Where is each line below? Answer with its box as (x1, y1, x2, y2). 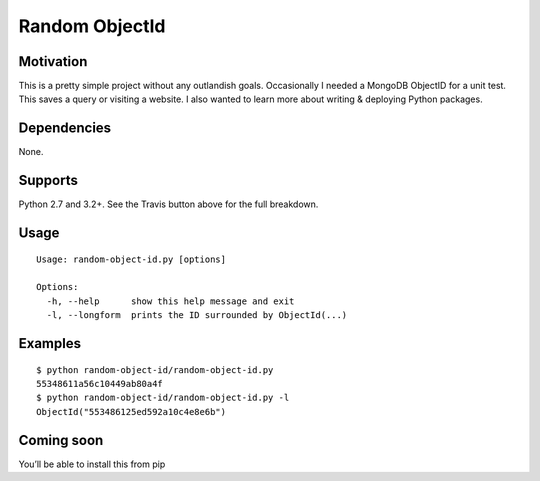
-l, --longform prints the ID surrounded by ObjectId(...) (46, 310, 348, 321)
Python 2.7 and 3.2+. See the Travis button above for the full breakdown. (18, 198, 319, 210)
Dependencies (18, 120, 112, 137)
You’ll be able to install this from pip (18, 458, 166, 470)
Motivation (18, 53, 88, 70)
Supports (18, 172, 79, 189)
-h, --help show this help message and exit (46, 295, 295, 307)
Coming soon (18, 431, 104, 449)
